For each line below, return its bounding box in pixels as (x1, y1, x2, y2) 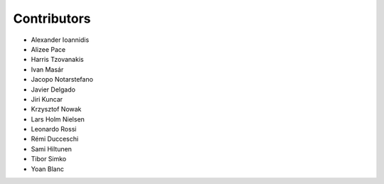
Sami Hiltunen (31, 144, 73, 153)
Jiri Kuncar (31, 94, 63, 103)
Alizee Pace (31, 45, 66, 53)
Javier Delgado (31, 85, 76, 94)
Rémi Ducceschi (31, 135, 79, 144)
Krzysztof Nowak (31, 105, 82, 114)
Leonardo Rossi (31, 125, 77, 134)
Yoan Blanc (31, 164, 64, 173)
